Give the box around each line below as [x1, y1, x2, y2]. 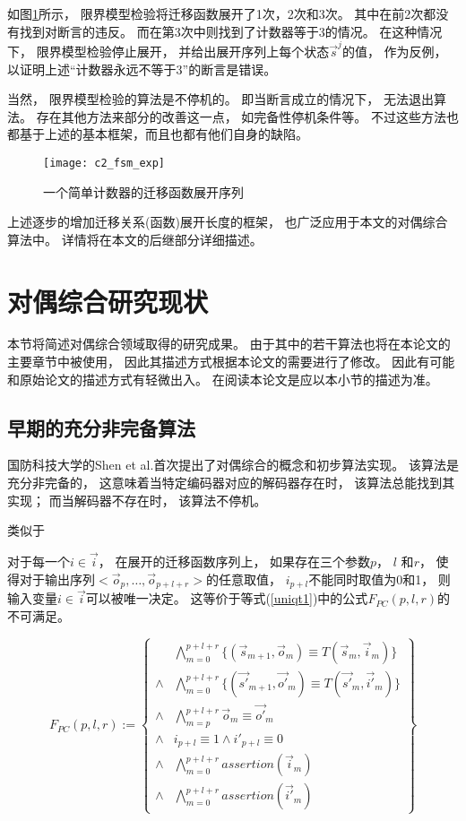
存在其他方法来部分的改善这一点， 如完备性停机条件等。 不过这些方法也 [36, 107, 459, 125]
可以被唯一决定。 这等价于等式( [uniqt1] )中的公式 [85, 589, 368, 608]
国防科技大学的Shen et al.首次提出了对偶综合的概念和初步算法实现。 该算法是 [7, 455, 459, 474]
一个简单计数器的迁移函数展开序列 [43, 182, 244, 201]
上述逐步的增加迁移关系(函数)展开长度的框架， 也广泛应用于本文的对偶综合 [7, 212, 448, 231]
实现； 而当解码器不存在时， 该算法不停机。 [7, 490, 267, 509]
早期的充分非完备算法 [7, 413, 195, 441]
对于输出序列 [19, 569, 95, 588]
